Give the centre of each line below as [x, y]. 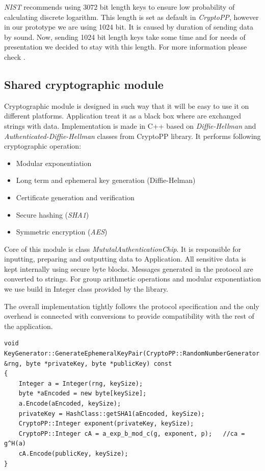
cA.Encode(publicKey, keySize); [73, 453]
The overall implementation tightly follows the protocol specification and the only [132, 306]
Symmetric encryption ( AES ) [62, 232]
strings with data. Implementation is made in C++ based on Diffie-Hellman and [130, 125]
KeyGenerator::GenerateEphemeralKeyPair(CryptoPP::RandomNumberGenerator [132, 354]
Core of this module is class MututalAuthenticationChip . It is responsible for [123, 249]
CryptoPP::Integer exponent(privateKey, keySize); [106, 424]
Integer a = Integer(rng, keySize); [81, 383]
